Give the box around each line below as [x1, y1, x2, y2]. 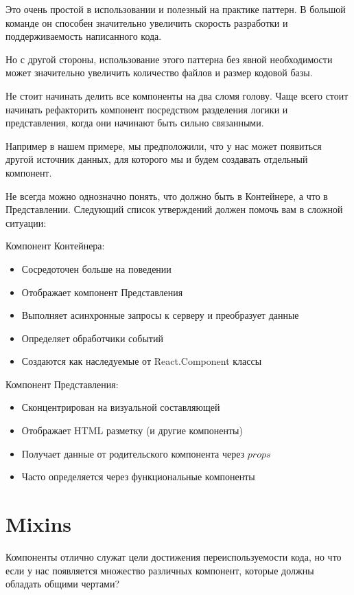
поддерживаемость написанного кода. [5, 29, 162, 43]
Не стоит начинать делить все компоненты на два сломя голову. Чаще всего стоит [5, 88, 349, 102]
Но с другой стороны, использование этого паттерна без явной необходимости [5, 52, 333, 66]
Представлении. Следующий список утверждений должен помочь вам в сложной [5, 202, 343, 216]
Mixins [5, 510, 72, 538]
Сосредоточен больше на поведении [21, 261, 172, 276]
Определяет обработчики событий [21, 330, 163, 345]
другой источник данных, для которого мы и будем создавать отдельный [5, 152, 308, 166]
